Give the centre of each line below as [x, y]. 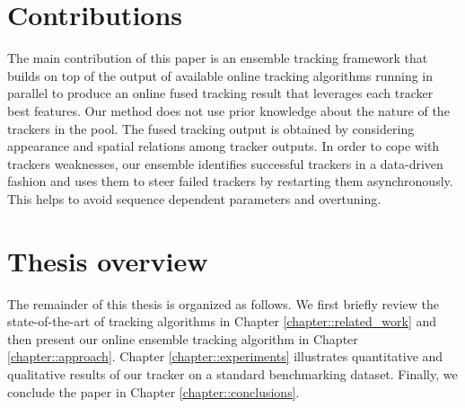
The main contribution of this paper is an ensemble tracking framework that [218, 58]
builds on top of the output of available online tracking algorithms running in [220, 75]
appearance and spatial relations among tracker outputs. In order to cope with [224, 146]
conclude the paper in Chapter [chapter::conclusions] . [154, 391]
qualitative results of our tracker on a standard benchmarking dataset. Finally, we [232, 373]
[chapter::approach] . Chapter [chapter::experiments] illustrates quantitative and [225, 356]
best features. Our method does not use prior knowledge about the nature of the [228, 110]
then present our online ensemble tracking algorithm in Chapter [183, 338]
